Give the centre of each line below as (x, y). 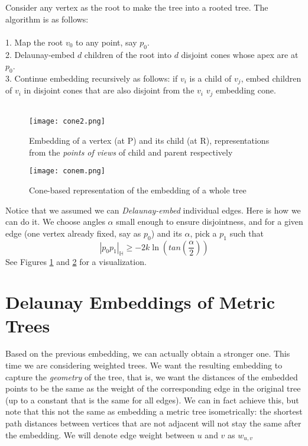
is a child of (210, 78)
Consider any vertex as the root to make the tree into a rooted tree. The (137, 7)
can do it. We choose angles (55, 222)
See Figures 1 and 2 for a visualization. (76, 261)
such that (247, 233)
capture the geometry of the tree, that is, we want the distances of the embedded (152, 376)
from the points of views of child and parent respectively (131, 152)
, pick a (203, 233)
